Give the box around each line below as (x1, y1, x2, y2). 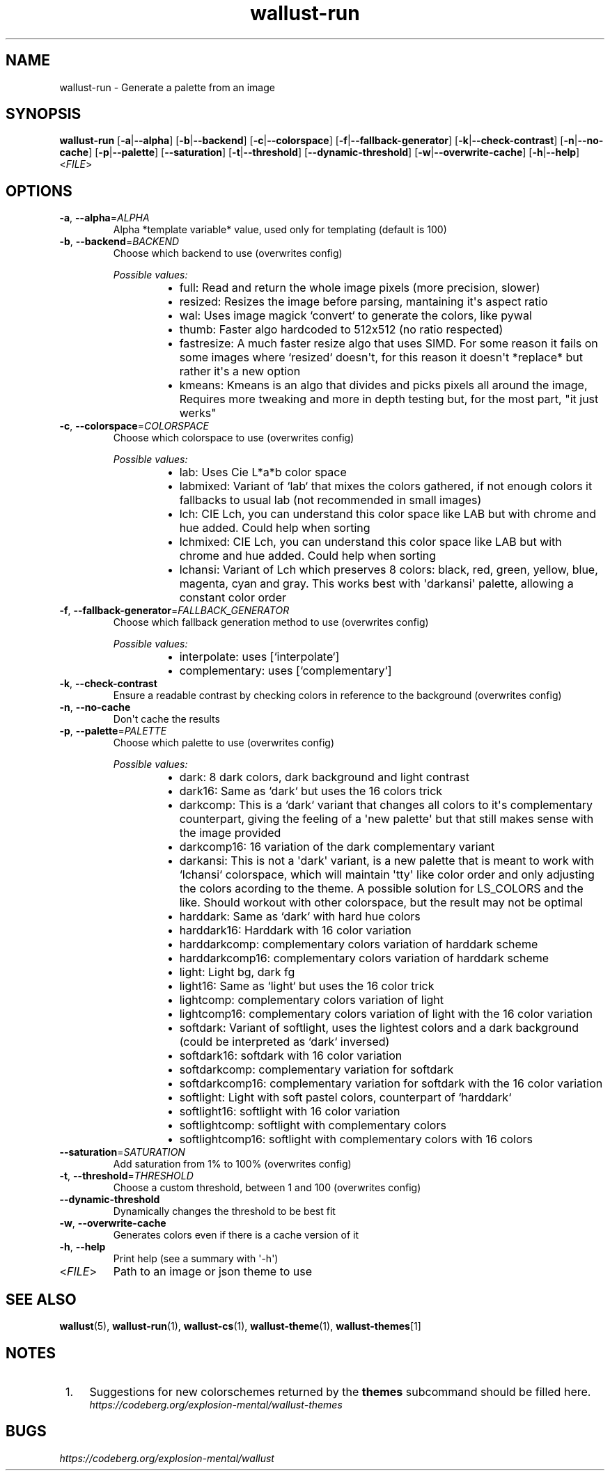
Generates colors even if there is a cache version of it (113, 1229, 359, 1241)
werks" (179, 406, 217, 421)
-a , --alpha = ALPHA (59, 212, 150, 224)
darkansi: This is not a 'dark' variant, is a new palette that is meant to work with (179, 854, 594, 868)
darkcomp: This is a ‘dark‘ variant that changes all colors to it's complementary (179, 798, 593, 812)
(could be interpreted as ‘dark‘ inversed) (179, 1035, 390, 1049)
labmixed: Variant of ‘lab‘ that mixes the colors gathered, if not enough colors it (179, 479, 593, 494)
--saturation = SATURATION (59, 1146, 185, 1159)
